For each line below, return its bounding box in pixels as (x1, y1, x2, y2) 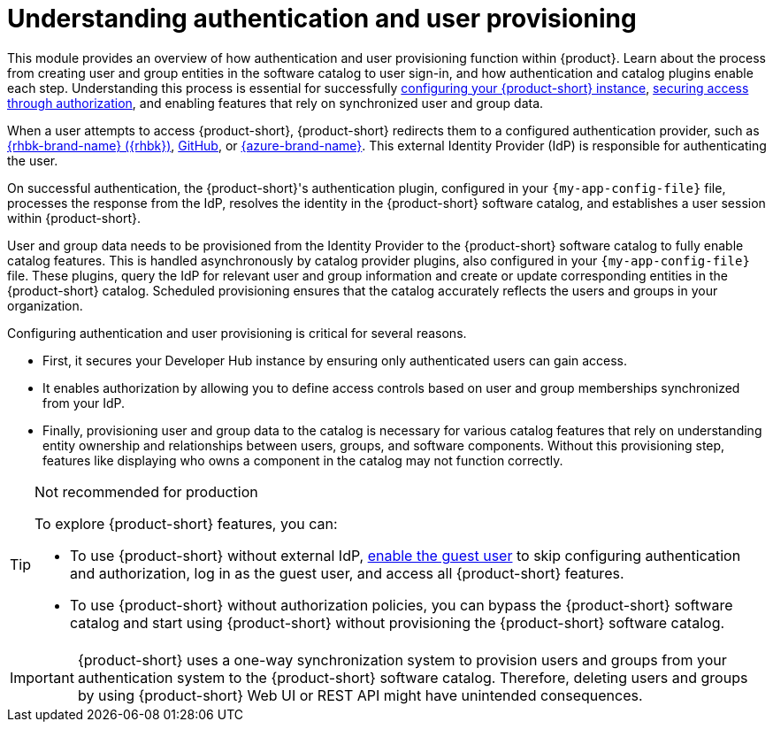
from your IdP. (42, 395, 126, 411)
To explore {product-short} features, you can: (34, 514, 338, 533)
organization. (7, 297, 83, 313)
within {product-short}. (7, 210, 142, 226)
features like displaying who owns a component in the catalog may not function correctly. (42, 452, 563, 468)
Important (10, 668, 74, 687)
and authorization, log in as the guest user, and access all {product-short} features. (70, 564, 624, 582)
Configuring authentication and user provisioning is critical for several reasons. (7, 325, 467, 341)
